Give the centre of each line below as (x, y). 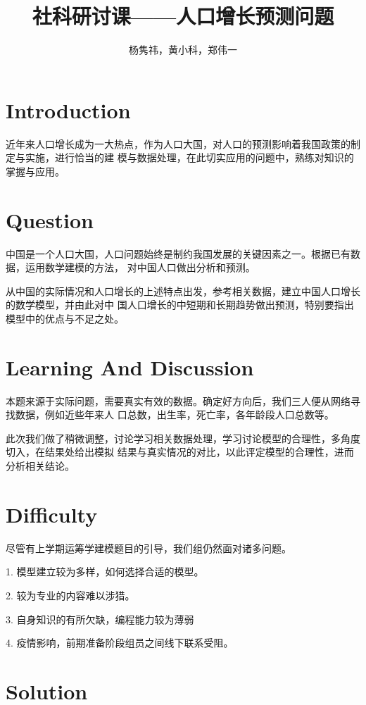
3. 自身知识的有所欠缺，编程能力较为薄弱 (100, 619)
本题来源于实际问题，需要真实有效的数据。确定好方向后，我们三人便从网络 (178, 400)
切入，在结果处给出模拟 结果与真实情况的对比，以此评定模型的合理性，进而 (180, 452)
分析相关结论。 (40, 466)
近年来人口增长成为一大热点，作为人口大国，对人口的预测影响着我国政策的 (178, 143)
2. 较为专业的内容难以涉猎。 (70, 595)
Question (50, 219)
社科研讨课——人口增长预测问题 (183, 16)
